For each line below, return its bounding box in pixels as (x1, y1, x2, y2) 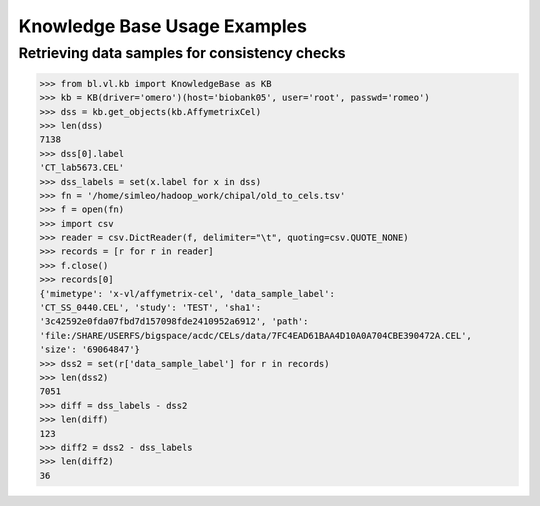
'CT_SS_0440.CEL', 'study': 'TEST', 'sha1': (39, 302, 262, 314)
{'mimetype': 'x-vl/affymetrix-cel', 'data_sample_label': (39, 288, 335, 299)
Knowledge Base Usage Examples (18, 15, 307, 37)
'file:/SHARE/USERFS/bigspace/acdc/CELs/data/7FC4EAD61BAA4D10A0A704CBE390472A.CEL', (39, 330, 472, 341)
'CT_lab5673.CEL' (39, 162, 125, 174)
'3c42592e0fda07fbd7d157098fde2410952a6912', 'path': (39, 316, 309, 327)
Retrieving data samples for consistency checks (18, 44, 346, 62)
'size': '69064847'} (39, 344, 140, 355)
